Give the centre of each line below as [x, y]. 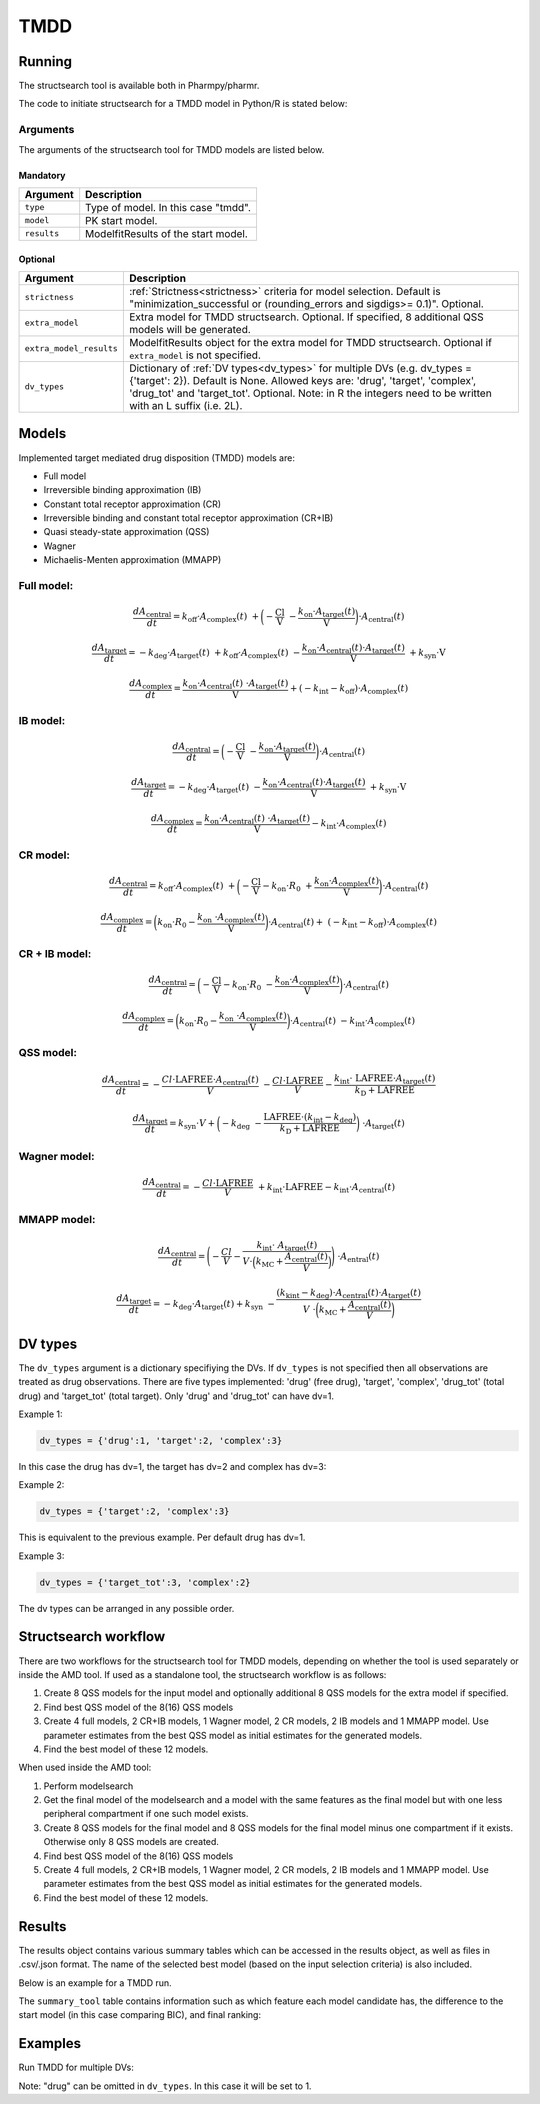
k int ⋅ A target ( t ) [287, 1246]
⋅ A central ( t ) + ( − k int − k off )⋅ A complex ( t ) [352, 923]
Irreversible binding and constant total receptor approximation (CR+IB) [188, 518]
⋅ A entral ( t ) [358, 1257]
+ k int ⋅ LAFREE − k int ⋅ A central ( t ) [326, 1188]
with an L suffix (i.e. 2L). [185, 405]
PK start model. [121, 220]
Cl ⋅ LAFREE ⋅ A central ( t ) [210, 1081]
